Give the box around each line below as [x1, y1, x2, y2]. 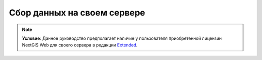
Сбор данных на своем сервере [9, 7, 146, 18]
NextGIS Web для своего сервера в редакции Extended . [22, 42, 138, 48]
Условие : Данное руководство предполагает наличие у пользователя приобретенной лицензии [22, 35, 222, 41]
